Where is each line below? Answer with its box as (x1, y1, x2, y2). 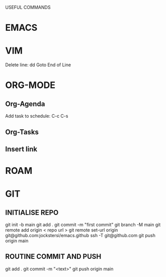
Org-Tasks (5, 127, 39, 136)
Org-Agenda (5, 100, 45, 108)
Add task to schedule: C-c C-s (5, 113, 68, 119)
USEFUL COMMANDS (5, 5, 51, 10)
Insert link (5, 145, 38, 153)
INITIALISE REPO (5, 208, 59, 217)
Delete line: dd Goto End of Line (5, 62, 71, 68)
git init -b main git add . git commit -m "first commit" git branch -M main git (5, 222, 161, 228)
